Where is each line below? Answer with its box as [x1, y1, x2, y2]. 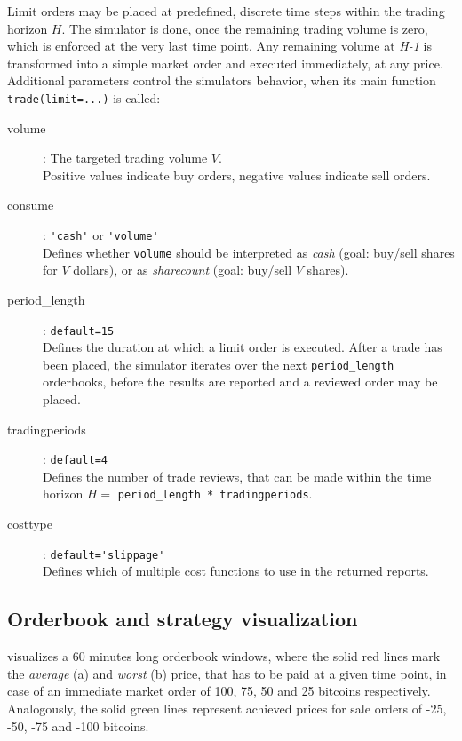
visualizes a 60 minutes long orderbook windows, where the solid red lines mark [7, 647, 441, 665]
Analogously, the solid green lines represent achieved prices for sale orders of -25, [7, 698, 447, 717]
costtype [7, 514, 53, 533]
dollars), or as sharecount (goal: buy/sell [73, 260, 292, 279]
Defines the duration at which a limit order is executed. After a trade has [43, 338, 442, 356]
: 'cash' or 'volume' [43, 226, 159, 243]
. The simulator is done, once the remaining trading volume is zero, [61, 19, 428, 37]
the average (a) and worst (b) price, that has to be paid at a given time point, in [7, 664, 447, 682]
